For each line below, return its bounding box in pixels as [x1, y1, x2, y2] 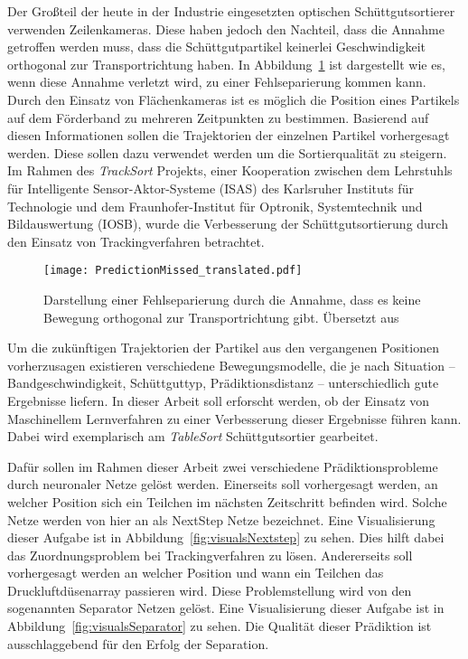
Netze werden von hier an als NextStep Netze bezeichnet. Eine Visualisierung [7, 510, 435, 529]
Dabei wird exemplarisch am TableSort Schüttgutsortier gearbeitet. [7, 427, 379, 446]
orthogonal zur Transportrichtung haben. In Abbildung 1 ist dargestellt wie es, [7, 54, 445, 73]
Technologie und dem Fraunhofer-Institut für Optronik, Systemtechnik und [7, 196, 423, 215]
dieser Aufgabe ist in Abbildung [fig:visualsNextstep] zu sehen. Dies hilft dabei [7, 528, 445, 547]
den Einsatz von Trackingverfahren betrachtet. [7, 231, 265, 250]
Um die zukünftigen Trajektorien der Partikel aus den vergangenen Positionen [7, 338, 439, 357]
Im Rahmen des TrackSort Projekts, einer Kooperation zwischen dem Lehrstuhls [7, 161, 453, 180]
